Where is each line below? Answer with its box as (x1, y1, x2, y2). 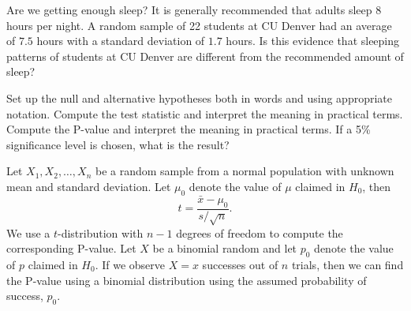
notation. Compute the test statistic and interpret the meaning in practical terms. (6, 105, 403, 122)
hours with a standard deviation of (36, 32, 205, 49)
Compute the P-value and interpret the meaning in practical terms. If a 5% (6, 121, 371, 137)
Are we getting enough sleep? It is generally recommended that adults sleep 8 (6, 2, 382, 17)
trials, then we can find (291, 256, 404, 272)
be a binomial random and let (152, 240, 297, 257)
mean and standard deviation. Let (6, 178, 171, 194)
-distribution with (58, 224, 144, 241)
